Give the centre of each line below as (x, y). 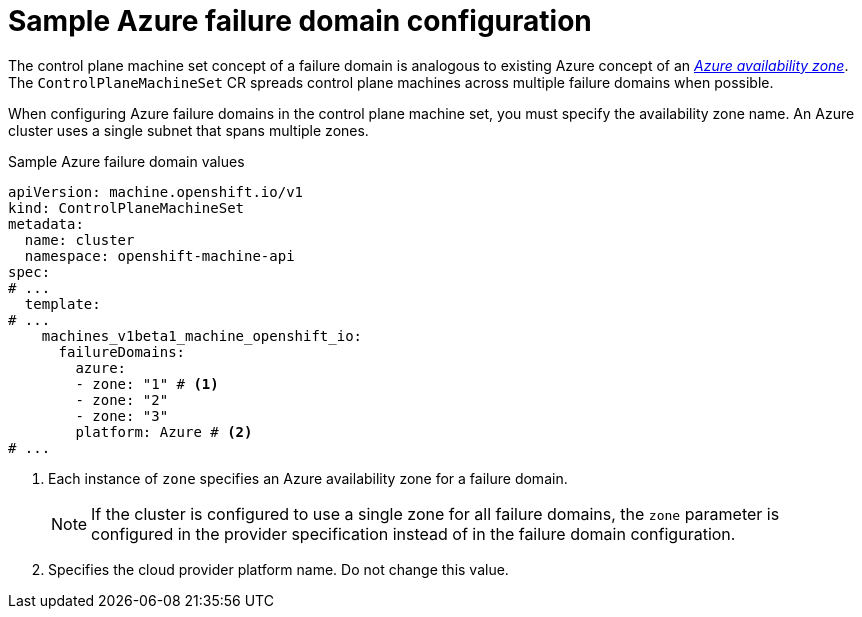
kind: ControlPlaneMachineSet (126, 207)
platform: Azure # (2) (164, 431)
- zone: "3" (122, 415)
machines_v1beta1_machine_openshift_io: (202, 335)
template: (62, 303)
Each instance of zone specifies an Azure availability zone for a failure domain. (308, 478)
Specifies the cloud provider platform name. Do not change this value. (278, 569)
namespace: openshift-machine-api (159, 255)
